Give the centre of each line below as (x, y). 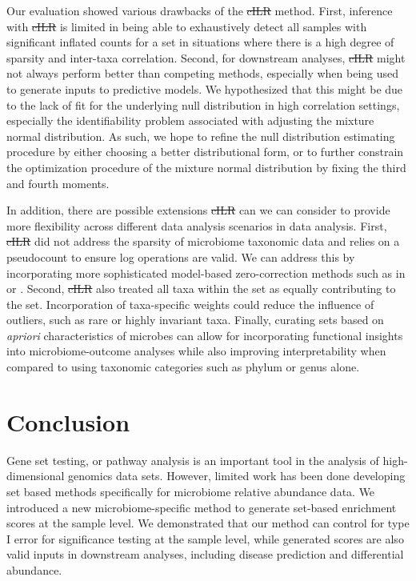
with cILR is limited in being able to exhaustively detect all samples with (187, 26)
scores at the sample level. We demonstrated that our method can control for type (208, 523)
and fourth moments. (58, 183)
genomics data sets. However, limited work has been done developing (237, 476)
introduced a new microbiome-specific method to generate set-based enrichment (202, 507)
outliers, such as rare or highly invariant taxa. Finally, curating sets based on (195, 320)
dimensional (36, 476)
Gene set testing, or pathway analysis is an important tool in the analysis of (193, 460)
